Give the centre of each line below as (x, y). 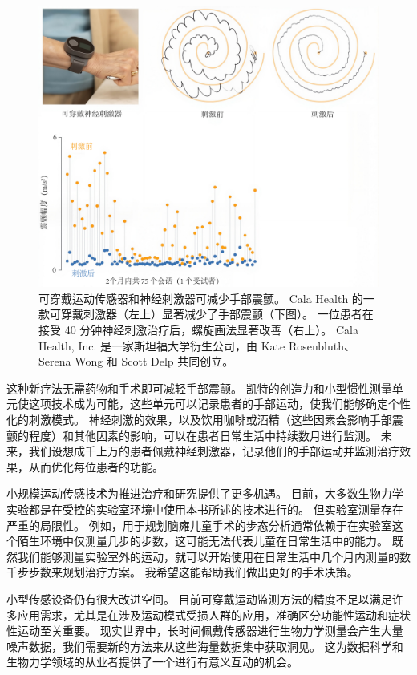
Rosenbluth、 (322, 345)
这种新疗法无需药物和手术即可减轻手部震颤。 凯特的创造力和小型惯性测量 (199, 388)
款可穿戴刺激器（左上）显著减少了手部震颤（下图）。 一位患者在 (206, 314)
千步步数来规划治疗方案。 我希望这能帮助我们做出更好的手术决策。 (182, 572)
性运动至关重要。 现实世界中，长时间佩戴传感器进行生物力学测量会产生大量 (205, 631)
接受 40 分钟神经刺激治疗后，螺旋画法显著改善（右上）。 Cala (198, 330)
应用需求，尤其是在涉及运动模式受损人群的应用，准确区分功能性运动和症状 (214, 614)
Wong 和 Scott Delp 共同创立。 (154, 361)
